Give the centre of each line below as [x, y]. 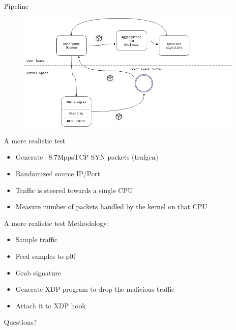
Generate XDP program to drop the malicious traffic [95, 289]
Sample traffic [36, 239]
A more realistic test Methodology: [57, 223]
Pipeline [16, 6]
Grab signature [38, 272]
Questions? [20, 322]
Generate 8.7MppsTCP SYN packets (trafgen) [87, 157]
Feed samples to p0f [45, 256]
